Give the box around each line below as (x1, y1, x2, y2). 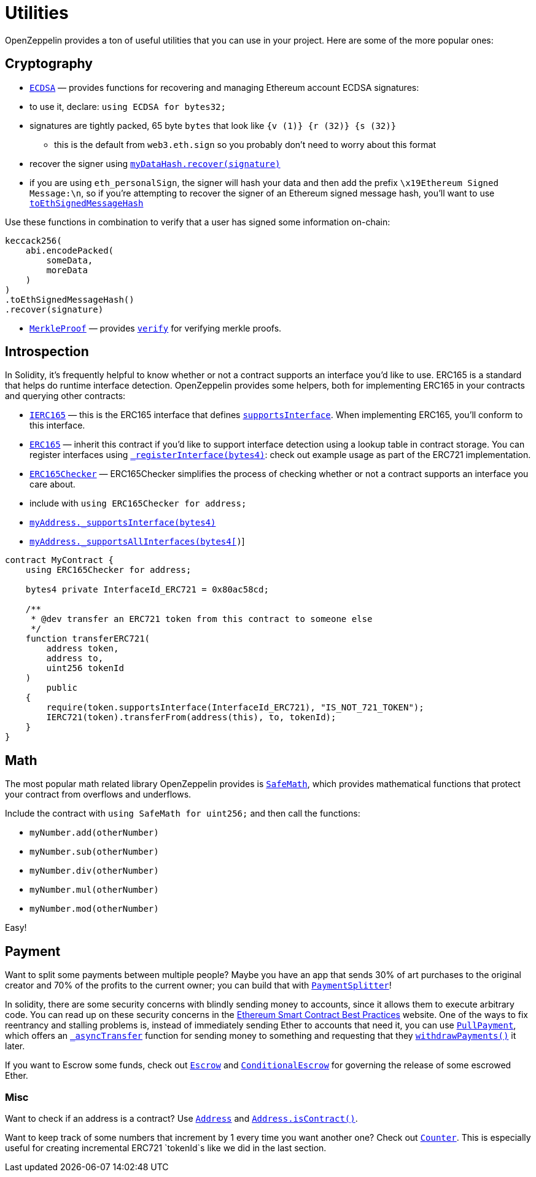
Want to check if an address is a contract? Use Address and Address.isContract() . (5, 1113, 358, 1124)
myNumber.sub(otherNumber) (29, 847, 159, 857)
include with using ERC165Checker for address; (29, 498, 247, 509)
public (46, 683, 78, 693)
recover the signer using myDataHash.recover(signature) (29, 158, 281, 169)
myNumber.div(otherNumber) (29, 866, 159, 876)
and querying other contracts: (5, 390, 126, 402)
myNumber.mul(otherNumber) (29, 885, 159, 895)
